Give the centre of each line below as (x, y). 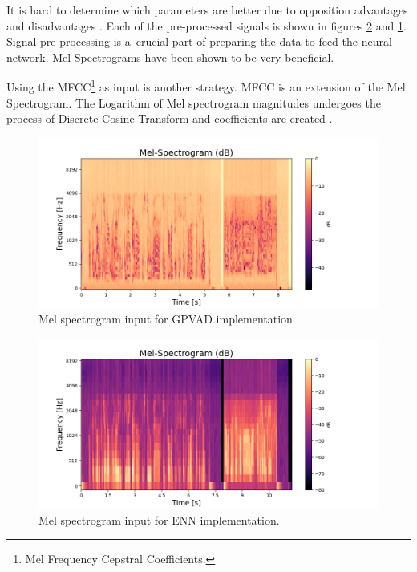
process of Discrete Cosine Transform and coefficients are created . (170, 118)
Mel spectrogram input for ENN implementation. (159, 519)
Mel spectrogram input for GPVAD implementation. (167, 319)
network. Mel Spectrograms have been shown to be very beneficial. (170, 57)
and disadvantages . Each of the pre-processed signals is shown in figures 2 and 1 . (206, 25)
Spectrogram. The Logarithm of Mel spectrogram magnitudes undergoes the (194, 102)
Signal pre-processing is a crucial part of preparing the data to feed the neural (199, 41)
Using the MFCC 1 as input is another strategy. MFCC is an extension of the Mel (206, 86)
